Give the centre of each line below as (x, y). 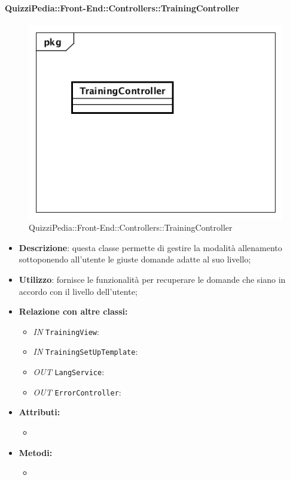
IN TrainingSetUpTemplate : (86, 351)
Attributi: (39, 412)
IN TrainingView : (66, 331)
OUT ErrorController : (77, 392)
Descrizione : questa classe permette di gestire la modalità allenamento (150, 247)
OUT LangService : (69, 372)
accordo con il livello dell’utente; (78, 291)
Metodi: (36, 452)
